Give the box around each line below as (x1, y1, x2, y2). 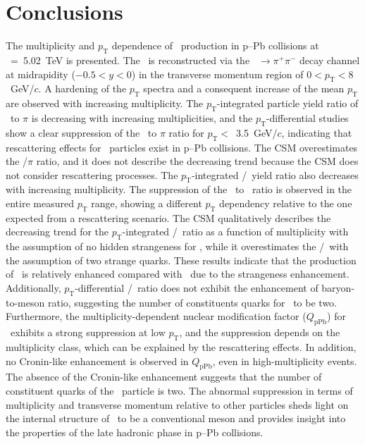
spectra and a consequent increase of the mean (143, 81, 345, 96)
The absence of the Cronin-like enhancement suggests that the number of (6, 369, 322, 384)
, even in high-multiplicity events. (212, 353, 357, 368)
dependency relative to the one (219, 196, 352, 211)
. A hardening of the (38, 81, 127, 96)
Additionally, (6, 280, 61, 295)
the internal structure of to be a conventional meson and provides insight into (6, 411, 346, 426)
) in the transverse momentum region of (131, 66, 304, 81)
